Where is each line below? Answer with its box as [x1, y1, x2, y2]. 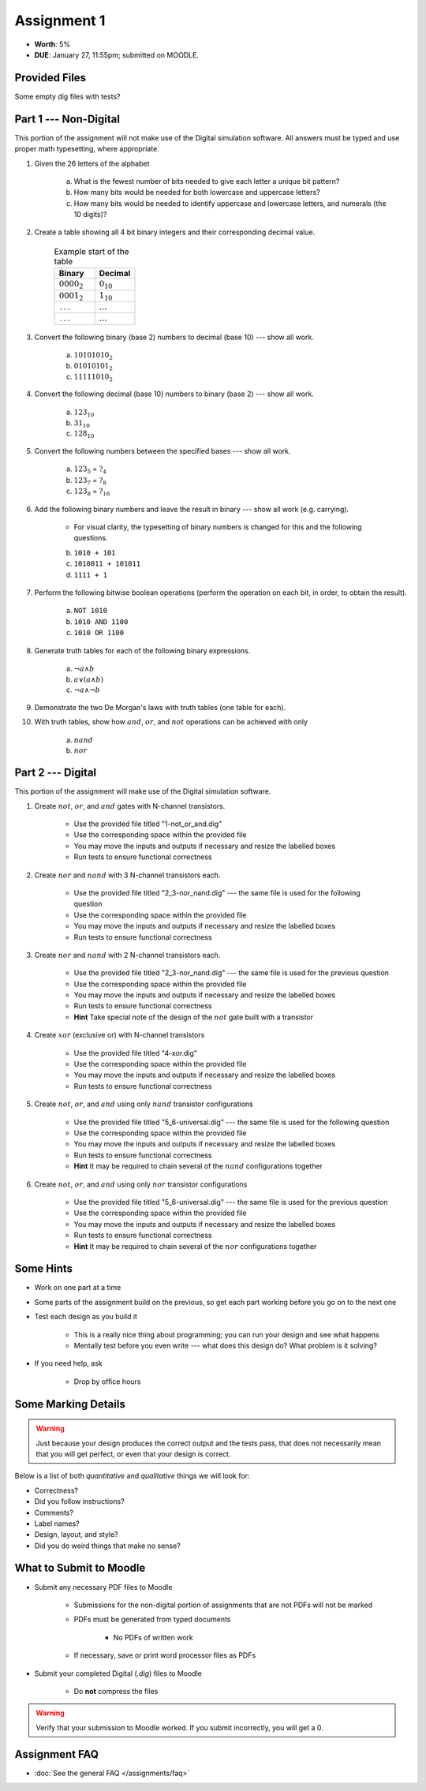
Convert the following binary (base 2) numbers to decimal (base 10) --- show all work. [34, 332, 315, 342]
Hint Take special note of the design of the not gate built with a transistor [73, 1012, 314, 1022]
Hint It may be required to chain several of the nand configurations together [73, 1161, 323, 1171]
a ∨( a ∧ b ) [73, 675, 104, 684]
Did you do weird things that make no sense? [34, 1541, 181, 1550]
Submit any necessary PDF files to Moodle [34, 1582, 173, 1591]
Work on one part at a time [34, 1283, 121, 1292]
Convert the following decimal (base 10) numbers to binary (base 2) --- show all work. [34, 389, 315, 398]
